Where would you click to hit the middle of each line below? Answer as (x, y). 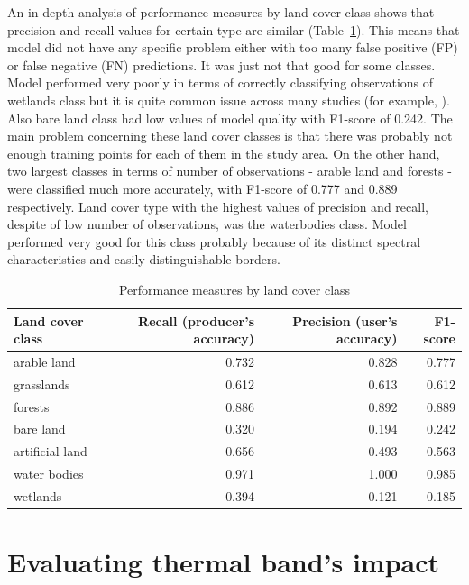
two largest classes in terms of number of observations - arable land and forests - (230, 171)
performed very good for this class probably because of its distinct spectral (214, 241)
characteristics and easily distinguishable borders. (144, 259)
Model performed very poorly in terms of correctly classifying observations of (221, 82)
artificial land (51, 451)
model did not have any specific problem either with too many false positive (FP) (233, 47)
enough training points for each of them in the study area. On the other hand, (224, 153)
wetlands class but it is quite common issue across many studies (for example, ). (229, 100)
